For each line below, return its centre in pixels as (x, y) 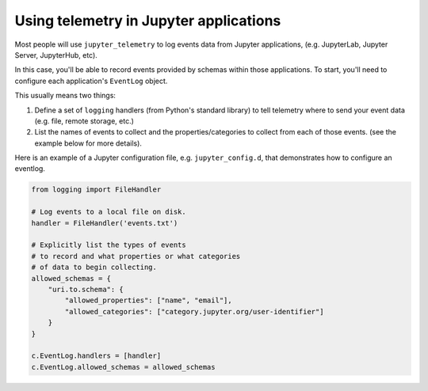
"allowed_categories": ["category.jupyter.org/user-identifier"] (194, 311)
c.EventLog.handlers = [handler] (96, 356)
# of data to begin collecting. (94, 268)
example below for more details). (88, 143)
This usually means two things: (65, 96)
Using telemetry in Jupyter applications (148, 21)
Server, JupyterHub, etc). (56, 55)
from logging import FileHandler (96, 190)
